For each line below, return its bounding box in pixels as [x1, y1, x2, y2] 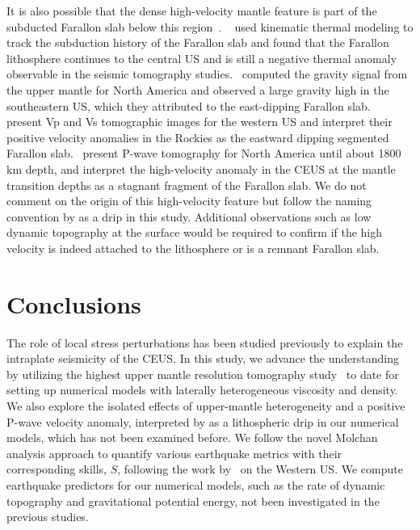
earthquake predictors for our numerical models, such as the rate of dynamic [6, 476, 385, 493]
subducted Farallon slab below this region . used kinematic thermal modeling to [6, 18, 414, 35]
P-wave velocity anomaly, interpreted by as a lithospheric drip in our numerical [6, 413, 399, 430]
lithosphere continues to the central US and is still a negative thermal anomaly [6, 49, 397, 66]
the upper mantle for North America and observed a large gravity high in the [6, 81, 389, 98]
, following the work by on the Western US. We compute [117, 461, 403, 477]
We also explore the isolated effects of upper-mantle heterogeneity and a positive [6, 397, 405, 414]
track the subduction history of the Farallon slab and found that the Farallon [6, 34, 389, 51]
